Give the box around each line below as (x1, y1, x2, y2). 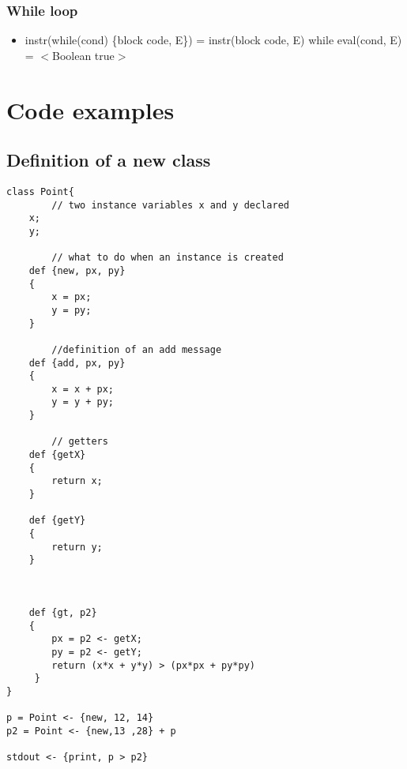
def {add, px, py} (28, 357, 126, 369)
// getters (51, 436, 108, 448)
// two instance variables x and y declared (51, 199, 289, 211)
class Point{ (6, 186, 74, 197)
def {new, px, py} (28, 264, 126, 276)
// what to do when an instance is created (51, 252, 284, 264)
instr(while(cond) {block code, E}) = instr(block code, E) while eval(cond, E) (24, 32, 402, 48)
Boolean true (52, 47, 115, 63)
